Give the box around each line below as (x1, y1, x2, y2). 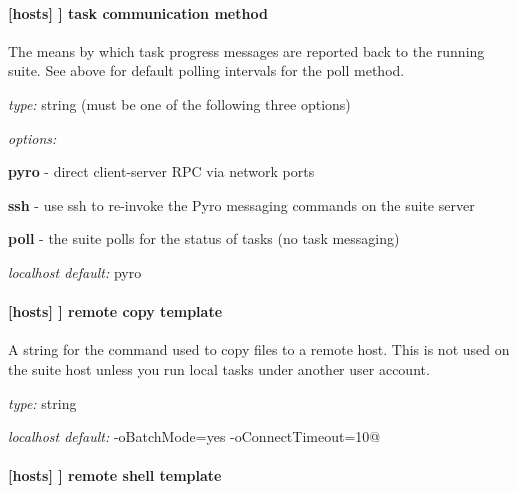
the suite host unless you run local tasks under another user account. (8, 358, 430, 379)
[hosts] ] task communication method (8, 2, 268, 23)
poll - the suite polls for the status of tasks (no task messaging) (8, 228, 400, 249)
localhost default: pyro (8, 261, 142, 282)
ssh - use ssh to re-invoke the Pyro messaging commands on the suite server (8, 194, 475, 215)
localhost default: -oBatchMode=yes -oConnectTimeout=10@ (8, 426, 381, 447)
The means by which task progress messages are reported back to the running (8, 40, 485, 61)
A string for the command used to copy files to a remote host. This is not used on (8, 339, 510, 360)
